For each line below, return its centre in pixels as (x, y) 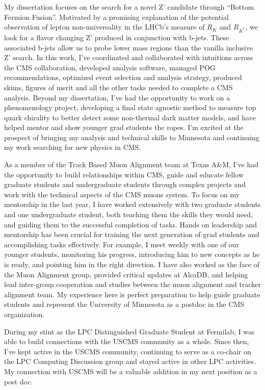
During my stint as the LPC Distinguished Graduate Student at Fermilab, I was (129, 331)
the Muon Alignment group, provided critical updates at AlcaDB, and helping (126, 274)
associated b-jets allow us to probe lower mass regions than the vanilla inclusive (128, 47)
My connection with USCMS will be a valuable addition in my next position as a (131, 371)
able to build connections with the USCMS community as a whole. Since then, (127, 341)
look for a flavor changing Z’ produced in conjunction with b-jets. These (117, 37)
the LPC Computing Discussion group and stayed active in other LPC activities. (130, 361)
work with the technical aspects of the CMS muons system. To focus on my (122, 194)
